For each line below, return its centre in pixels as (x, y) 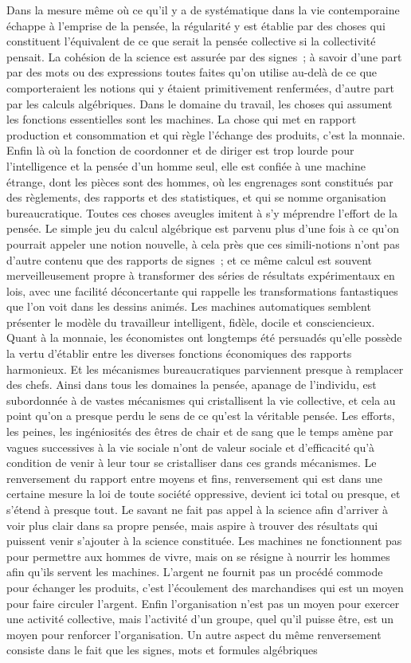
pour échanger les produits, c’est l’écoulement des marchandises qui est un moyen (205, 587)
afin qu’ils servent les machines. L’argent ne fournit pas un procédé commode (195, 572)
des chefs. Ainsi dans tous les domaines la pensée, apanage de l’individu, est (192, 384)
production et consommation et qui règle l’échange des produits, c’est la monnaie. (206, 134)
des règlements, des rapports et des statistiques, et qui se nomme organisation (196, 197)
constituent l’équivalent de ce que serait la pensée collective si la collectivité (191, 41)
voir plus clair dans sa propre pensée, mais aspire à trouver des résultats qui (192, 525)
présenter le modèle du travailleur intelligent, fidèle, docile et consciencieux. (191, 322)
